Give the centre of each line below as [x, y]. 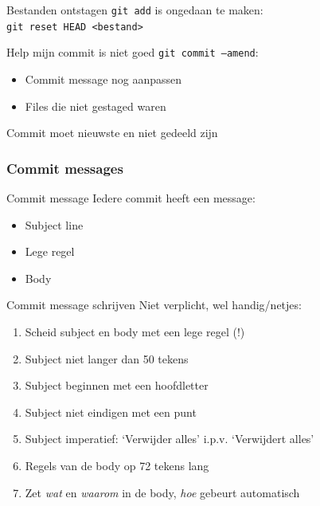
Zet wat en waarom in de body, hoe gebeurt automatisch [162, 492]
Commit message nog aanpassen [103, 78]
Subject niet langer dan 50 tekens [107, 358]
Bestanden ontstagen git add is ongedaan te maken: [135, 10]
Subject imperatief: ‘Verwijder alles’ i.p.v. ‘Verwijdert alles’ [170, 439]
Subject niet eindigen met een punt [111, 412]
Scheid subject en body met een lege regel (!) [135, 331]
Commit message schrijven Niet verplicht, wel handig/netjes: [154, 305]
